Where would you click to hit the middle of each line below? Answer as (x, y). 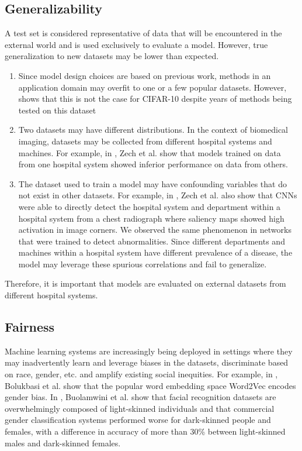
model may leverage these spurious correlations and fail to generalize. (143, 264)
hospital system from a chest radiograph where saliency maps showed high (151, 218)
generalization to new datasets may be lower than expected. (112, 56)
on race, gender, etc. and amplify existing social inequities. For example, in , (141, 374)
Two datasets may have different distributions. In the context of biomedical (153, 130)
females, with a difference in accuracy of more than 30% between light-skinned (145, 431)
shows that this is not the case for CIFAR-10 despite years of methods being (155, 99)
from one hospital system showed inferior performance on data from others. (153, 164)
